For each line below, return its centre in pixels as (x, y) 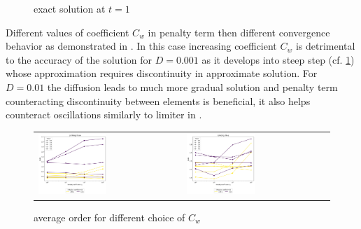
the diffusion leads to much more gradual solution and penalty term (192, 86)
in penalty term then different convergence (239, 32)
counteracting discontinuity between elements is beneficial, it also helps (158, 100)
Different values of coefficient (68, 32)
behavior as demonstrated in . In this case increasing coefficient (141, 46)
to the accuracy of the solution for (79, 59)
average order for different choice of (109, 217)
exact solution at (70, 8)
